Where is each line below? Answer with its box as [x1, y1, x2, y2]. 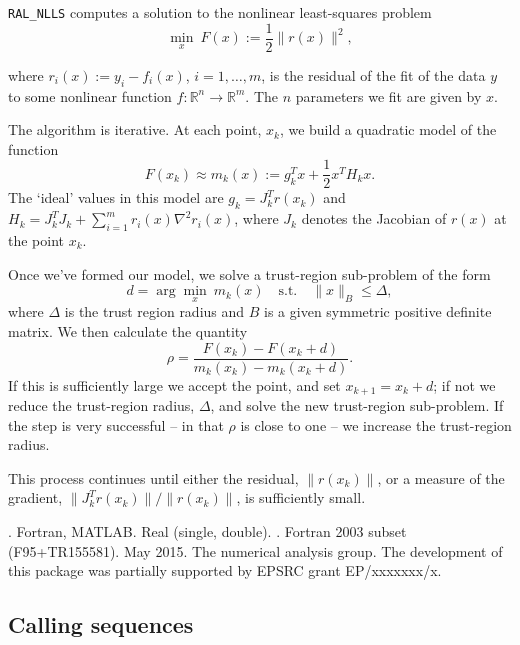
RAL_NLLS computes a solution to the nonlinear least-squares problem [8, 2, 432, 22]
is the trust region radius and [64, 301, 245, 322]
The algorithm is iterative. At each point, [8, 119, 262, 140]
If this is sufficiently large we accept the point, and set [8, 374, 341, 395]
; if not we [433, 374, 496, 395]
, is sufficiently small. [236, 487, 366, 508]
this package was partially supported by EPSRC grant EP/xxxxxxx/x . [8, 560, 442, 581]
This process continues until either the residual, [8, 467, 299, 488]
